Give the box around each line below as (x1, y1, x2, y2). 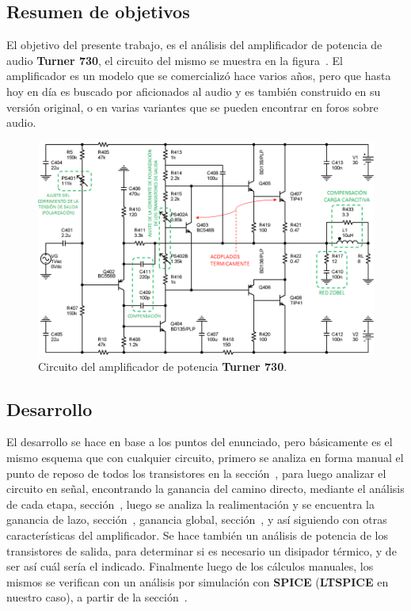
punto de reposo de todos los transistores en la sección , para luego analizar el (6, 464, 386, 481)
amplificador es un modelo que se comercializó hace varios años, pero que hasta (6, 67, 391, 84)
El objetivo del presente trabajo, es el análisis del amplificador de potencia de (6, 36, 382, 53)
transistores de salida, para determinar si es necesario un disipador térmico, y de (6, 542, 397, 559)
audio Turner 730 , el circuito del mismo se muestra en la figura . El (6, 52, 343, 68)
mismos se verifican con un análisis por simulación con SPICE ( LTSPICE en (6, 573, 389, 590)
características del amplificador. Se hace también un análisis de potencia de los (6, 526, 388, 543)
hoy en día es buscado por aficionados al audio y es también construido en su (6, 82, 381, 99)
